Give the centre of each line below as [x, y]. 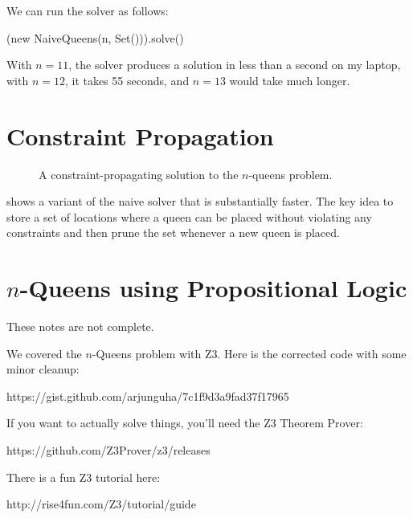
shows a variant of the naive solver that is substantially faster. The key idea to [200, 201]
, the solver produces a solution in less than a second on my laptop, [235, 65]
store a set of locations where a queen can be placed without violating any [189, 216]
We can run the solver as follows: [88, 10]
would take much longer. [290, 80]
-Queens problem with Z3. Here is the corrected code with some [249, 353]
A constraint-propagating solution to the [139, 174]
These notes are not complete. [80, 326]
